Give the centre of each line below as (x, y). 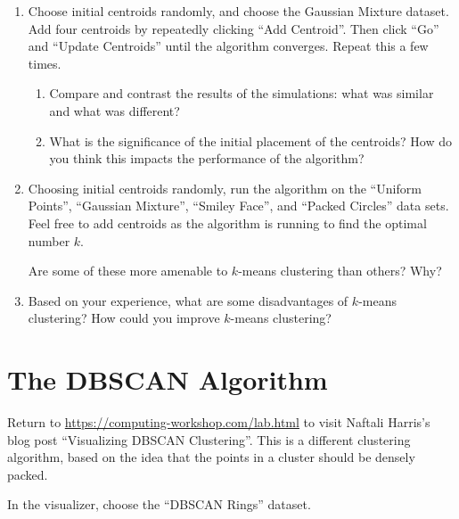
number (49, 240)
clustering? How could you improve (124, 318)
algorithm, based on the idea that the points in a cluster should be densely (211, 457)
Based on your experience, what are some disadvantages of (188, 300)
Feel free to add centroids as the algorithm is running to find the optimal (227, 222)
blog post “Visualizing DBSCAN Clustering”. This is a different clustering (209, 439)
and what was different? (115, 110)
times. (45, 63)
